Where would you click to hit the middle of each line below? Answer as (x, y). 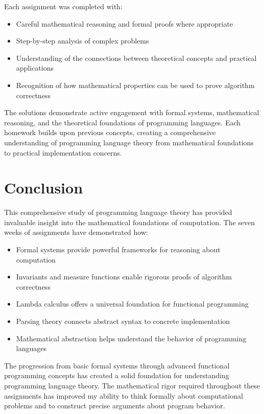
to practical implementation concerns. (63, 152)
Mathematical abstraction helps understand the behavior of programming (131, 338)
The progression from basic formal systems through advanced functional (117, 365)
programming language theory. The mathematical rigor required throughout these (132, 385)
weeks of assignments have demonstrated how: (76, 232)
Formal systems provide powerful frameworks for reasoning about (118, 249)
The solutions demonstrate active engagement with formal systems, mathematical (132, 112)
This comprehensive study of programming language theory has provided (118, 212)
